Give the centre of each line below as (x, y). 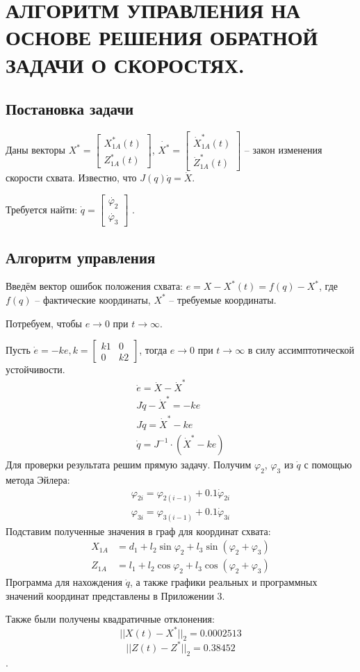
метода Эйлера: (38, 479)
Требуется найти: (42, 209)
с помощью (328, 464)
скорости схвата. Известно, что (71, 178)
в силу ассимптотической (301, 350)
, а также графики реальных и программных (223, 582)
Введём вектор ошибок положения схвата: (95, 286)
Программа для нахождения (64, 582)
